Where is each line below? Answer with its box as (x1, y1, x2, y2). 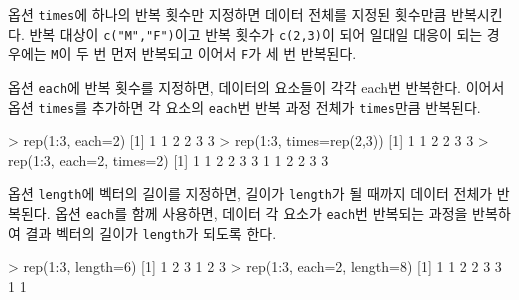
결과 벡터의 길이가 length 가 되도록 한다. (25, 222, 277, 243)
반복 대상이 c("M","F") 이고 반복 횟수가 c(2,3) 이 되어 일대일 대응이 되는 (29, 23, 483, 44)
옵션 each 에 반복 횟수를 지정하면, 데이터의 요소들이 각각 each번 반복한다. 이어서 (8, 76, 505, 97)
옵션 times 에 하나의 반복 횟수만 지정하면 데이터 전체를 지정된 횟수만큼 (8, 4, 447, 24)
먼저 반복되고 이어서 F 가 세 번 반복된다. (111, 43, 357, 64)
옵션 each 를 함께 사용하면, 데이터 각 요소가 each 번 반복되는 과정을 (55, 203, 468, 224)
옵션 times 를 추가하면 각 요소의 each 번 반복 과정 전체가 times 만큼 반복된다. (8, 96, 481, 117)
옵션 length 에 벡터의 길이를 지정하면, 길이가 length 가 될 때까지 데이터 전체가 (8, 183, 493, 204)
